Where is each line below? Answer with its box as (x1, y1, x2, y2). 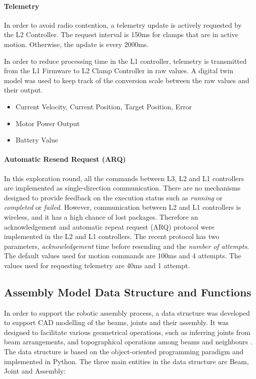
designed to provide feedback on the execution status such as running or (4, 192, 223, 202)
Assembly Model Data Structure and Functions (4, 284, 252, 299)
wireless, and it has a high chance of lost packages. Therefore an (4, 211, 198, 222)
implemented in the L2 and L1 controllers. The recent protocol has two (4, 231, 219, 241)
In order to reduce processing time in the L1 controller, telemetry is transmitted (4, 55, 247, 66)
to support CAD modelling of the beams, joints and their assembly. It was (4, 317, 229, 328)
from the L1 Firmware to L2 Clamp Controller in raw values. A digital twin (4, 65, 234, 76)
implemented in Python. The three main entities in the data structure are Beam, (4, 356, 249, 366)
